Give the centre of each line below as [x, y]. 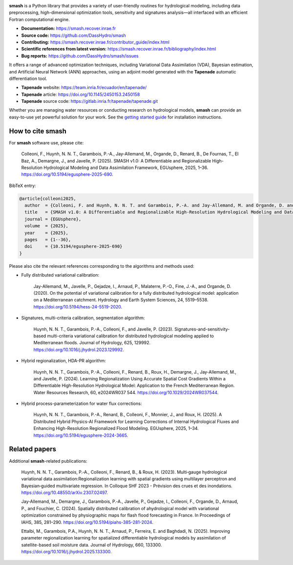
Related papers [32, 449]
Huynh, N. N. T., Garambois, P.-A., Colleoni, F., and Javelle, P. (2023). [103, 329]
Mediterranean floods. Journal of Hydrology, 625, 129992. [92, 343]
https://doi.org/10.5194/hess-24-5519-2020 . [78, 306]
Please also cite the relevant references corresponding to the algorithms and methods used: [102, 266]
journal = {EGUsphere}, [53, 219]
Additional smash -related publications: [48, 461]
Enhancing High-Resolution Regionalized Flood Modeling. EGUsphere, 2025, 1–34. [116, 428]
